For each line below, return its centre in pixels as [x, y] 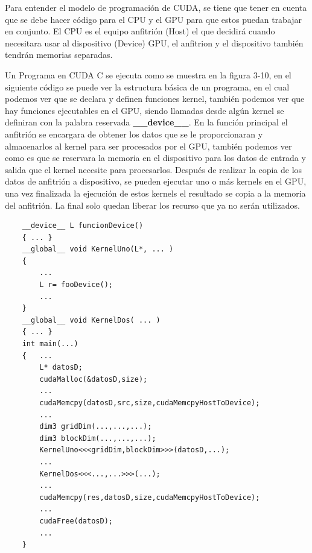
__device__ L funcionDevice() [83, 226]
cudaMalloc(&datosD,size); [94, 379]
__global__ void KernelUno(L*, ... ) [98, 249]
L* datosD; [61, 368]
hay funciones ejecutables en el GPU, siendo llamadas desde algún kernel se [145, 110]
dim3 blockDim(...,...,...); [98, 438]
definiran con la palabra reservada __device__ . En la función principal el [146, 122]
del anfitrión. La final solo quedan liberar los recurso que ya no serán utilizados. [152, 205]
